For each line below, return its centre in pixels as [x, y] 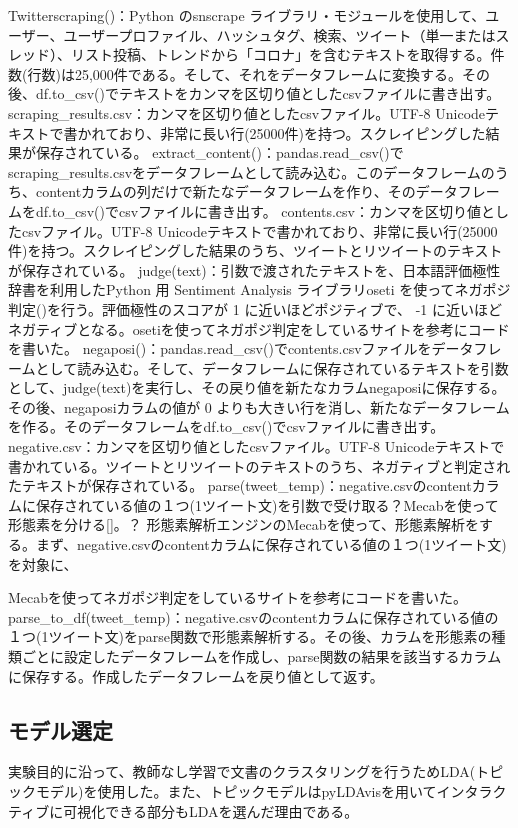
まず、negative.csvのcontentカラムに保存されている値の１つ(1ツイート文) [271, 544]
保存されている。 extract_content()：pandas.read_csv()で [219, 152]
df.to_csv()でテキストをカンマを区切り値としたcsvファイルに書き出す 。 [268, 93]
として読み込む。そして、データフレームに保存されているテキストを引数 [272, 367]
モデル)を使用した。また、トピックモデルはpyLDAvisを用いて [236, 790]
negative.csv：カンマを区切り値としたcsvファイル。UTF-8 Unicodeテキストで [256, 446]
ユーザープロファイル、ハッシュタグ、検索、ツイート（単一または [279, 34]
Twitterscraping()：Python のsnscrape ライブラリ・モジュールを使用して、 [247, 15]
